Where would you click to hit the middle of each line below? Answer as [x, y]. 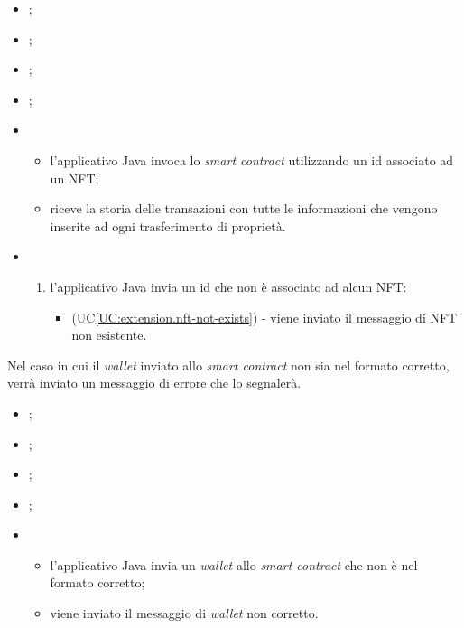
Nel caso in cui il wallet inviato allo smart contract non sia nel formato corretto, [228, 365]
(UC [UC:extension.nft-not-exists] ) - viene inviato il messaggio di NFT [264, 317]
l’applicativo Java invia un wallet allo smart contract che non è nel [234, 564]
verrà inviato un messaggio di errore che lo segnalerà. [154, 383]
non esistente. [109, 335]
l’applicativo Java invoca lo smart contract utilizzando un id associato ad [252, 159]
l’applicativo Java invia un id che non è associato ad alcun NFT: [228, 286]
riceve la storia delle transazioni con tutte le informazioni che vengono [244, 208]
